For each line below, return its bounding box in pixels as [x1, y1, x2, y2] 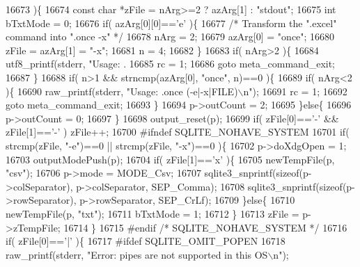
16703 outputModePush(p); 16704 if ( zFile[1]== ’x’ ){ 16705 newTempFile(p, [6, 152, 335, 166]
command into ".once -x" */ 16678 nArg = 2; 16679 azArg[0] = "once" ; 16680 [6, 29, 335, 44]
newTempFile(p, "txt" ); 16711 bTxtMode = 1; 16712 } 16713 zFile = [6, 206, 299, 220]
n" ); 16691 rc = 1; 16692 [243, 83, 347, 98]
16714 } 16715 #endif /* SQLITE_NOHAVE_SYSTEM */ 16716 [63, 220, 347, 234]
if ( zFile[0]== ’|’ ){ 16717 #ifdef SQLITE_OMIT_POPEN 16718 [6, 234, 285, 248]
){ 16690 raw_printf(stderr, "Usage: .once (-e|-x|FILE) [6, 83, 238, 98]
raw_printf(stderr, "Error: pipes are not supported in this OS [6, 247, 268, 261]
